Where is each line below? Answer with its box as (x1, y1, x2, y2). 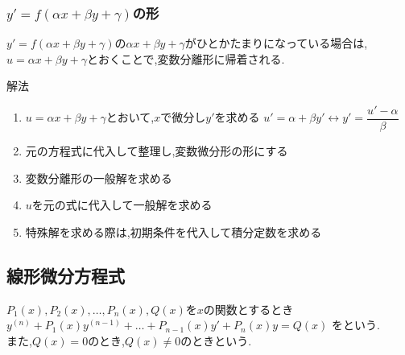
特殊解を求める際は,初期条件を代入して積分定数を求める (25, 223, 322, 240)
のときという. (180, 332, 252, 349)
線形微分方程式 (6, 262, 125, 287)
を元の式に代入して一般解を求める (31, 196, 213, 213)
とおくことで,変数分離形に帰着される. (86, 50, 285, 67)
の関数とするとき (203, 300, 294, 317)
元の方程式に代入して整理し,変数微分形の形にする (25, 142, 288, 159)
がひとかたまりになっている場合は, (184, 35, 368, 52)
